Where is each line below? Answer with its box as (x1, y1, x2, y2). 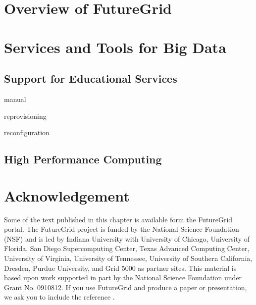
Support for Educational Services (4, 71, 177, 86)
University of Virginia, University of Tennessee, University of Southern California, (4, 253, 253, 263)
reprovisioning (4, 110, 47, 121)
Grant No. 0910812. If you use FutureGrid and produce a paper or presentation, (4, 282, 247, 292)
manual (4, 94, 26, 104)
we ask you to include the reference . (4, 292, 115, 302)
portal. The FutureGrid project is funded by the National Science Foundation (4, 224, 239, 234)
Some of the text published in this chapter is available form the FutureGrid (4, 214, 233, 224)
